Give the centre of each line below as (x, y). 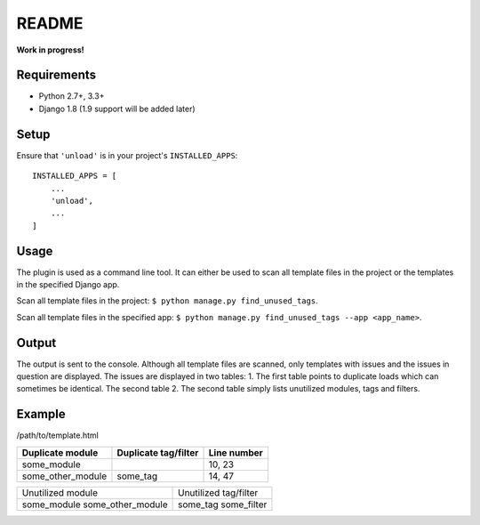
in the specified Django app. (68, 284)
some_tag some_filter (223, 505)
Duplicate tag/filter (158, 452)
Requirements (56, 75)
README (50, 23)
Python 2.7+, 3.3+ (72, 96)
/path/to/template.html (58, 435)
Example (41, 414)
